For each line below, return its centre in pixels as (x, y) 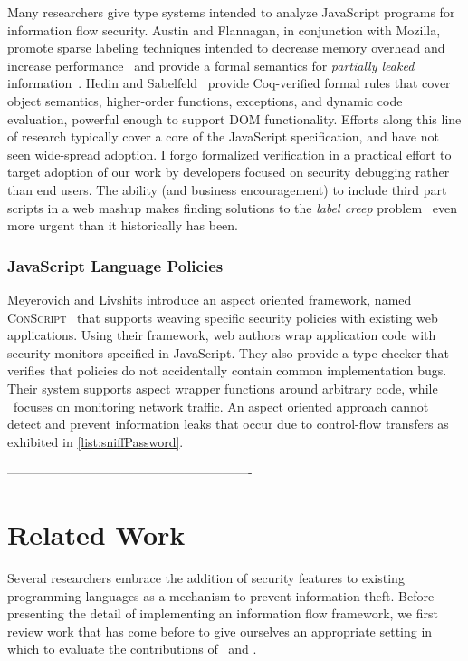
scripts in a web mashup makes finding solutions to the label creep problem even (233, 207)
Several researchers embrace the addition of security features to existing (206, 578)
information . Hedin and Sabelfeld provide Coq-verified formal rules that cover (229, 83)
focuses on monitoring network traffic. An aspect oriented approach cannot (221, 406)
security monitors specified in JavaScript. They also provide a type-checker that (228, 352)
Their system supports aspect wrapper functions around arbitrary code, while (223, 388)
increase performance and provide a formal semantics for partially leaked (211, 65)
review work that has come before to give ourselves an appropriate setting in (220, 631)
